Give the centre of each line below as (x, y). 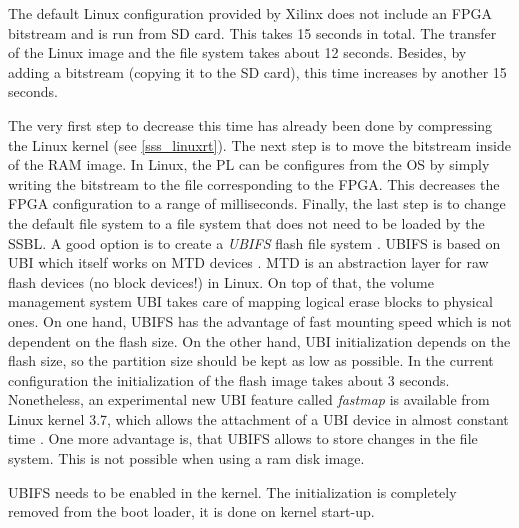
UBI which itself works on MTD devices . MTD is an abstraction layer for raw (248, 262)
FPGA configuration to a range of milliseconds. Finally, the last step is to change (257, 203)
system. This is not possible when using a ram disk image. (186, 458)
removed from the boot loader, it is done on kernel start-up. (191, 511)
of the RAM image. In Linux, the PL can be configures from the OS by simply (249, 164)
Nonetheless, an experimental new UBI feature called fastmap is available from (249, 399)
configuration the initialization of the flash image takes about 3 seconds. (229, 379)
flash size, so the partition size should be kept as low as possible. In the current (251, 360)
